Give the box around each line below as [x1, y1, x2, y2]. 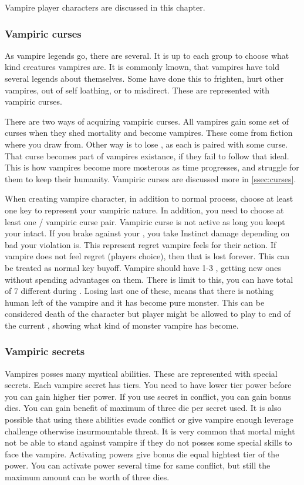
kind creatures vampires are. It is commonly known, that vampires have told [5, 61, 279, 73]
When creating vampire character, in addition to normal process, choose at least [5, 192, 293, 205]
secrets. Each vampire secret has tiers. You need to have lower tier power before [5, 379, 292, 391]
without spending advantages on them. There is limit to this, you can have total [5, 273, 293, 285]
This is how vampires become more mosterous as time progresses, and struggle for [5, 161, 299, 173]
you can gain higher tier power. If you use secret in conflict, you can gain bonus [5, 390, 291, 402]
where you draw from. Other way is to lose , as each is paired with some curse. [5, 138, 288, 150]
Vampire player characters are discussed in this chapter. [5, 1, 205, 13]
